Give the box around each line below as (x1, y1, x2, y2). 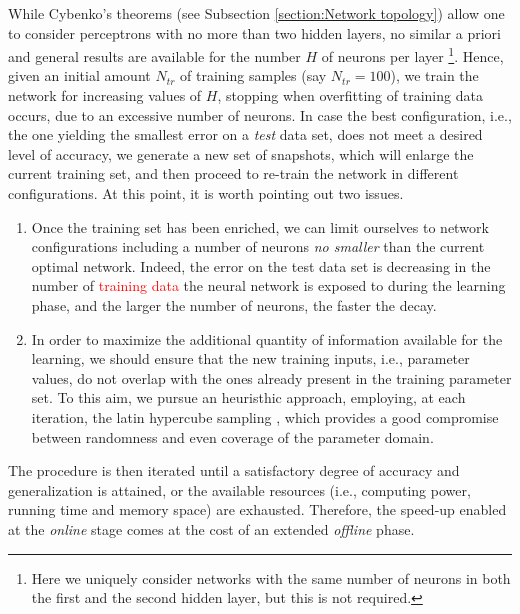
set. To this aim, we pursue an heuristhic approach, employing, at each (31, 387, 466, 408)
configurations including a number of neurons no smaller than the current (31, 236, 485, 257)
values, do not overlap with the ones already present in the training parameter (31, 367, 512, 388)
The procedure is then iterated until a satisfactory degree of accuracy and (8, 460, 460, 481)
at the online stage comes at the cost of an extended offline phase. (8, 518, 415, 539)
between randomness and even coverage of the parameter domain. (31, 426, 434, 447)
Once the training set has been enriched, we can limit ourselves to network (31, 216, 489, 237)
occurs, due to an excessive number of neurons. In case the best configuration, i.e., (8, 104, 512, 125)
